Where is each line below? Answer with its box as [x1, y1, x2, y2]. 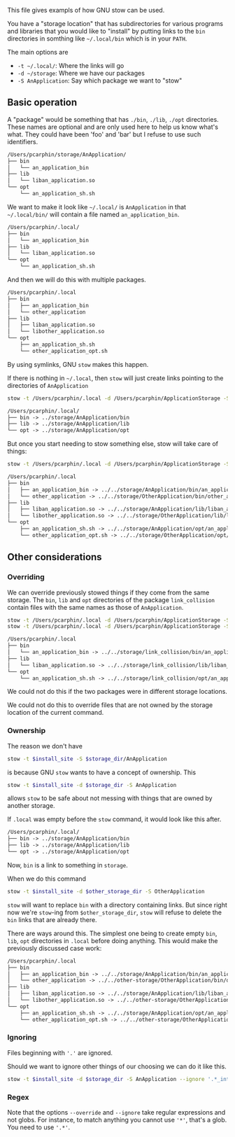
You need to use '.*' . [7, 1123, 71, 1131]
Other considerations [7, 551, 103, 563]
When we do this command [7, 874, 86, 883]
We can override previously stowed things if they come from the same [7, 588, 210, 597]
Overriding [7, 572, 45, 582]
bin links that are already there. [7, 915, 97, 923]
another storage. [7, 802, 55, 810]
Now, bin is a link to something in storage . [7, 860, 128, 869]
